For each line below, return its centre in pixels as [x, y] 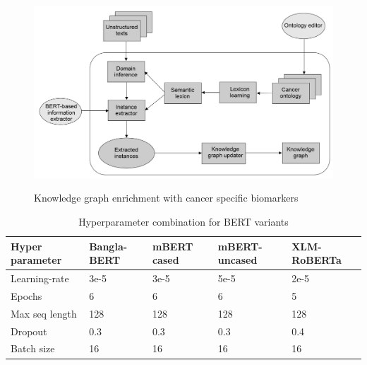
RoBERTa [317, 260]
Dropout [29, 331]
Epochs [26, 295]
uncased [237, 260]
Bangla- [108, 246]
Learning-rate [40, 278]
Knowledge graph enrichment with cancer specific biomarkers [166, 198]
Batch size [33, 348]
